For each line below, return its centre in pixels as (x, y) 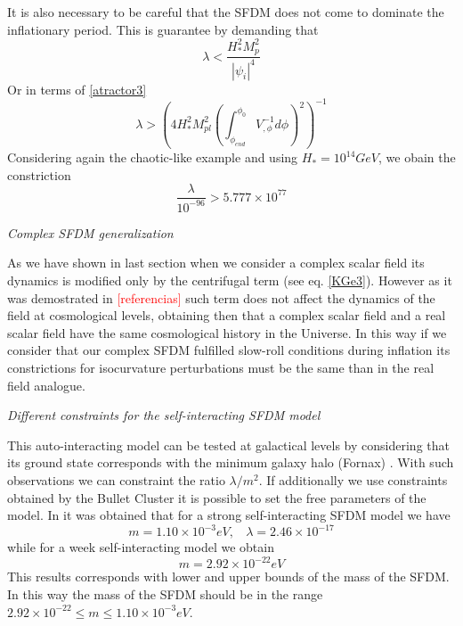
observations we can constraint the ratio (116, 479)
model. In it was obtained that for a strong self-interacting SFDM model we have (229, 515)
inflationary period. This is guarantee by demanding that (163, 29)
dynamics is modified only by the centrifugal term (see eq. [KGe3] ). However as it (230, 280)
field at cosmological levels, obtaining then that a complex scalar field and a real (227, 315)
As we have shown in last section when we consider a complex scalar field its (216, 263)
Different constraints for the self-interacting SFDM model (164, 415)
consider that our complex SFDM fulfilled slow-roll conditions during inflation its (229, 350)
